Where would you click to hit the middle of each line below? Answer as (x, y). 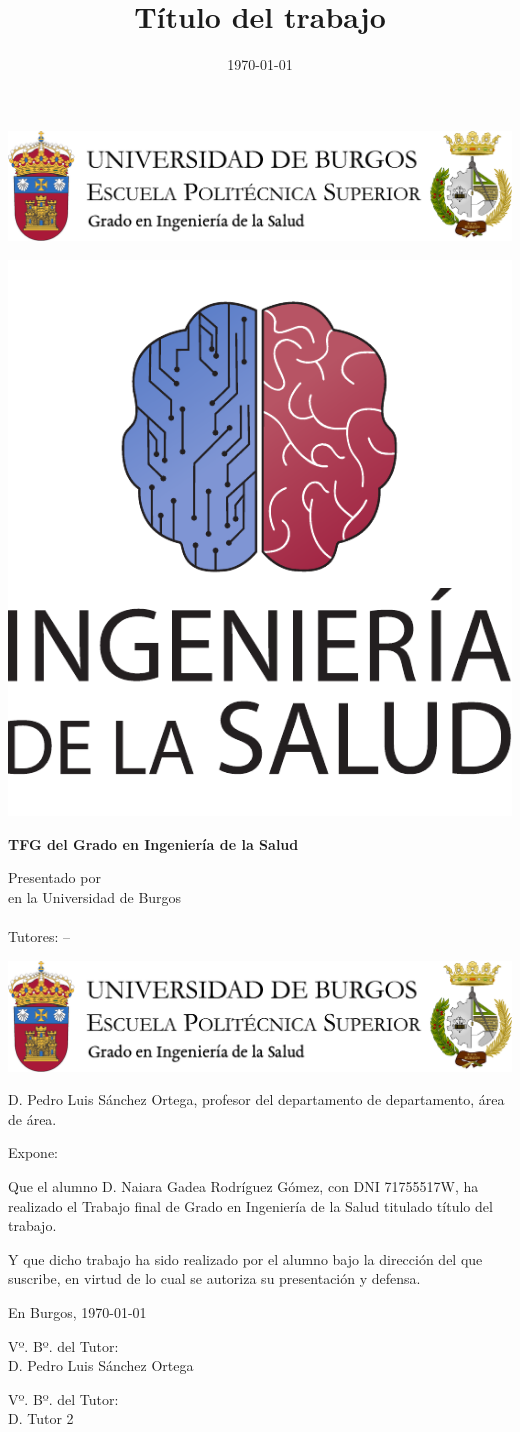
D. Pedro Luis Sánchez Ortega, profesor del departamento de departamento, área (256, 1099)
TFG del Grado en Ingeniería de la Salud (153, 843)
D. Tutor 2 (41, 1418)
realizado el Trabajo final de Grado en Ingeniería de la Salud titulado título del (250, 1205)
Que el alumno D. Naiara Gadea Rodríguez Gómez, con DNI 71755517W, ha (243, 1185)
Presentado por (54, 877)
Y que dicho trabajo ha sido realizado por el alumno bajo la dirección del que (245, 1258)
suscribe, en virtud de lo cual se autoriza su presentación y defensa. (214, 1278)
